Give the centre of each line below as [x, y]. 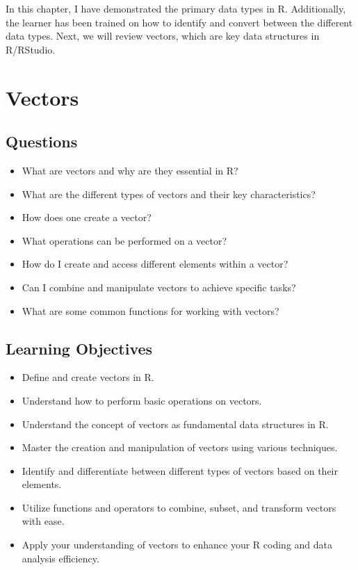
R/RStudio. [31, 49]
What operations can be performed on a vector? [124, 240]
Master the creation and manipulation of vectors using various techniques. [180, 447]
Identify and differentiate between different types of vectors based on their [180, 470]
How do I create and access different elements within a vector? [155, 264]
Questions [42, 141]
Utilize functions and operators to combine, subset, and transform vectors [179, 507]
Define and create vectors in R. [88, 377]
